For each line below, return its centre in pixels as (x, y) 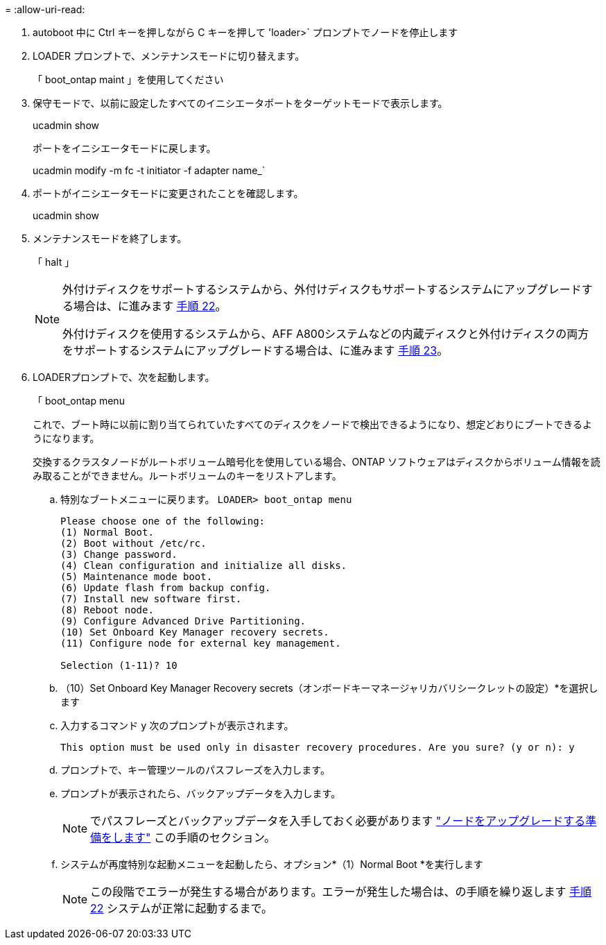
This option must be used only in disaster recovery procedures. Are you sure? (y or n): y (318, 747)
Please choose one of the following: (163, 521)
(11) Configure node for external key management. (201, 643)
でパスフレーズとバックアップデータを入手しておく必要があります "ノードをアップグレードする (338, 821)
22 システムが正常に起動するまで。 (181, 908)
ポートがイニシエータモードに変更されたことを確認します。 (168, 193)
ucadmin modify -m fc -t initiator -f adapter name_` (149, 170)
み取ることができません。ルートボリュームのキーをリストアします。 (187, 476)
